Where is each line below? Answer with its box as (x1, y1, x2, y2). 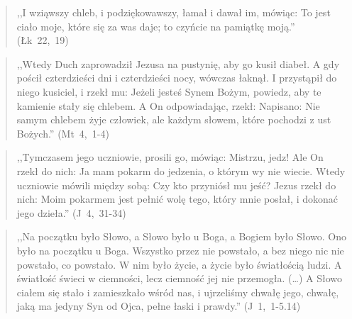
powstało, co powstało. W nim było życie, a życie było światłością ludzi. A (16, 257, 342, 272)
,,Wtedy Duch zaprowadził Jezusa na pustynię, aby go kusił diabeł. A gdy (16, 56, 340, 71)
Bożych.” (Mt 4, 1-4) (16, 125, 109, 140)
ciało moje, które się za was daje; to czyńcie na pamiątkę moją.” (16, 18, 295, 33)
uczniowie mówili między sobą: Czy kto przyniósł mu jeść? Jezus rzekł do (16, 177, 336, 192)
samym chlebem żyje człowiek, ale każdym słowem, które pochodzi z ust (16, 112, 331, 127)
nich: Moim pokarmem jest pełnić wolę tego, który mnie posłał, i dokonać (16, 191, 339, 206)
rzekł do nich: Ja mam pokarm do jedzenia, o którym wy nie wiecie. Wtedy (16, 163, 346, 178)
